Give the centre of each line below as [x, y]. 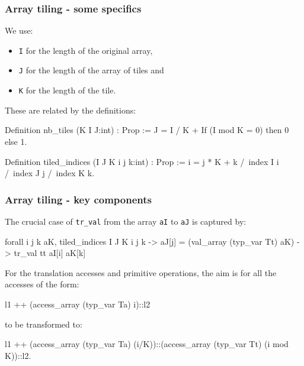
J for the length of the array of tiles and [91, 70]
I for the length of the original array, [86, 50]
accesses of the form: [42, 284]
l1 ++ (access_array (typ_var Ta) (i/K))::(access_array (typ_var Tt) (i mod [147, 344]
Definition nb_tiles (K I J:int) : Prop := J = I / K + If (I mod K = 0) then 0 [147, 130]
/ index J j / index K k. [50, 173]
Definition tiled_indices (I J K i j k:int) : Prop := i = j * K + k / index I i [142, 161]
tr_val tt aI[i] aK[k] [50, 253]
